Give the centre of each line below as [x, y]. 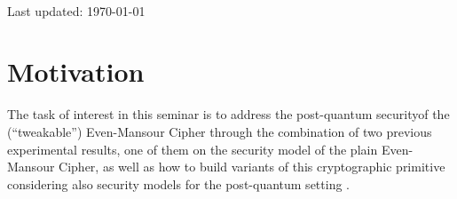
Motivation [76, 72]
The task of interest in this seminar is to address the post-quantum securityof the [228, 114]
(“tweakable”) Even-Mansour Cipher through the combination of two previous [220, 131]
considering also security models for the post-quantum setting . [178, 183]
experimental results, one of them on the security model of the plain [193, 149]
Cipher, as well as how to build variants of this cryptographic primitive [252, 167]
